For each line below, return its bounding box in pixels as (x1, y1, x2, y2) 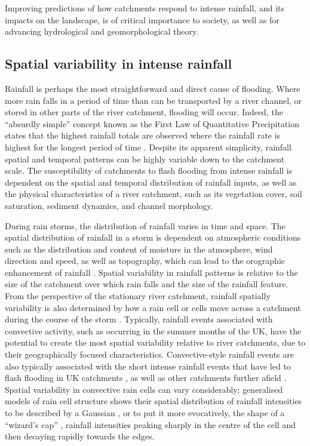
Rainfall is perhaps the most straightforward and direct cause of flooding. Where (5, 82, 300, 94)
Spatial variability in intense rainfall (5, 54, 232, 73)
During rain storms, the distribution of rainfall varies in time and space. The (5, 219, 286, 232)
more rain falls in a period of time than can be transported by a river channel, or (5, 94, 302, 106)
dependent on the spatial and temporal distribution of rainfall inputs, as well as (5, 176, 297, 188)
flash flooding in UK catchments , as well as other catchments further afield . (5, 371, 287, 384)
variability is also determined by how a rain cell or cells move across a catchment (5, 301, 301, 313)
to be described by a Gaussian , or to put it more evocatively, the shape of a (5, 407, 285, 419)
